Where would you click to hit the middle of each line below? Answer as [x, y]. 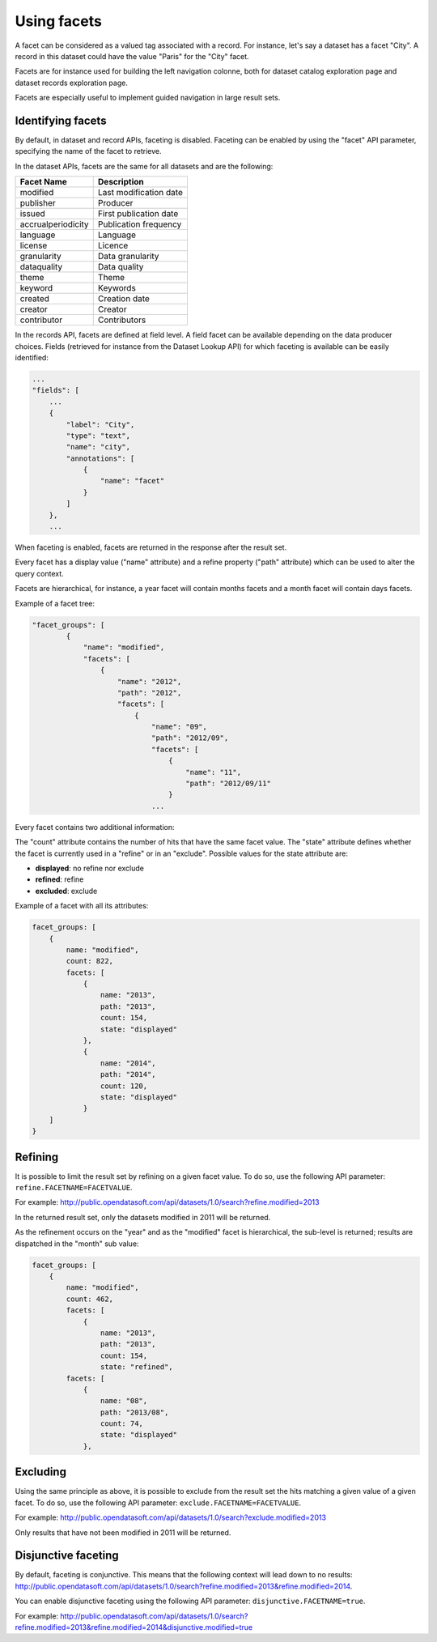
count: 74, [121, 1424]
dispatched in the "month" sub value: [77, 1244]
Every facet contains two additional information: [95, 827]
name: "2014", [128, 1063]
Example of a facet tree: [55, 603]
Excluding [40, 1472]
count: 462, [89, 1299]
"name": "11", [214, 772]
